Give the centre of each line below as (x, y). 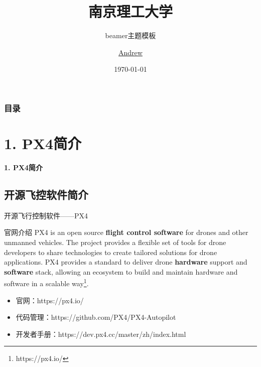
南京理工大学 (130, 11)
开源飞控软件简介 (46, 194)
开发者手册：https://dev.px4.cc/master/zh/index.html (101, 334)
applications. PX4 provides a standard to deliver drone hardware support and (126, 262)
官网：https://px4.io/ (50, 300)
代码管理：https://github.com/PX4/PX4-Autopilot (96, 317)
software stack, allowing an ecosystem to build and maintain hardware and (121, 271)
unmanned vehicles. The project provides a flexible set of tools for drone (115, 242)
